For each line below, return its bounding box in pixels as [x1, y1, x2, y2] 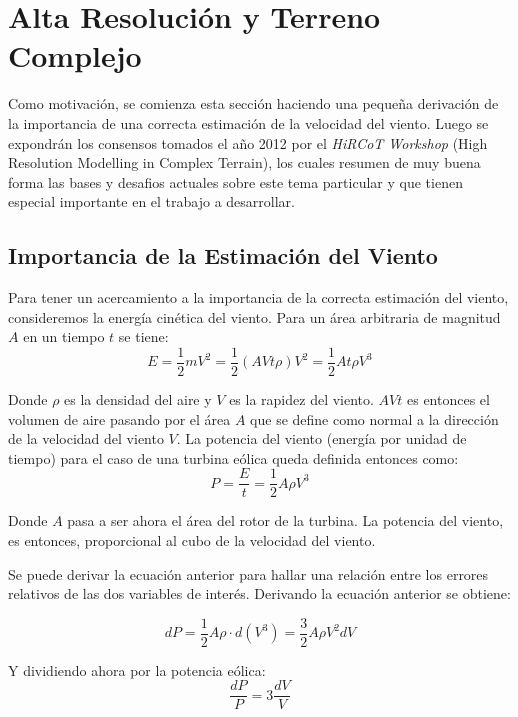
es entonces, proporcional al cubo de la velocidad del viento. [8, 529, 376, 550]
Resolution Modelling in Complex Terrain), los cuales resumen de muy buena [8, 152, 481, 173]
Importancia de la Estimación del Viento [8, 240, 438, 271]
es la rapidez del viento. [229, 388, 374, 409]
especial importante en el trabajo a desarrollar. [8, 191, 295, 212]
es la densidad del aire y [64, 388, 212, 409]
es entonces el [406, 388, 490, 409]
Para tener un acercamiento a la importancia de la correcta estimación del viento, [8, 287, 509, 308]
